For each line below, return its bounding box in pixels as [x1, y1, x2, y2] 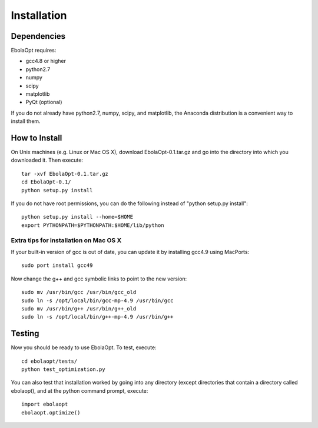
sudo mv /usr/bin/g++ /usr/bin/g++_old [21, 305, 137, 312]
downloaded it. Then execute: [11, 156, 84, 164]
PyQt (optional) [25, 99, 62, 106]
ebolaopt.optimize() [21, 409, 81, 416]
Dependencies [11, 31, 66, 41]
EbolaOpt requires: [11, 47, 57, 54]
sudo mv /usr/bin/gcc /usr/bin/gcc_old [21, 289, 137, 296]
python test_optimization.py [21, 366, 105, 373]
